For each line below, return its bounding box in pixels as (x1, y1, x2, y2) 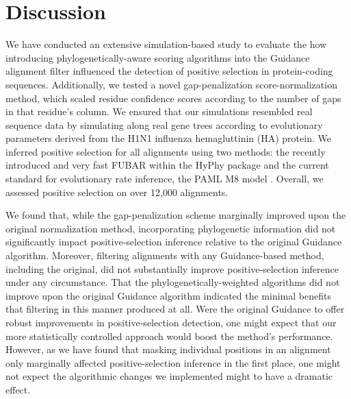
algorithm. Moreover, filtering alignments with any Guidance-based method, (5, 248, 324, 263)
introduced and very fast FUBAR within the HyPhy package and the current (5, 158, 329, 172)
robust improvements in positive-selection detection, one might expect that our (5, 315, 337, 329)
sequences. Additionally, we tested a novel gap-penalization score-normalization (5, 77, 337, 91)
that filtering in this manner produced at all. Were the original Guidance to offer (5, 302, 345, 316)
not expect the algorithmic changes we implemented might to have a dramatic (5, 369, 333, 383)
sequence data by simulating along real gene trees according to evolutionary (5, 117, 323, 132)
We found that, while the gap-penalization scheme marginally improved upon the (5, 208, 346, 222)
